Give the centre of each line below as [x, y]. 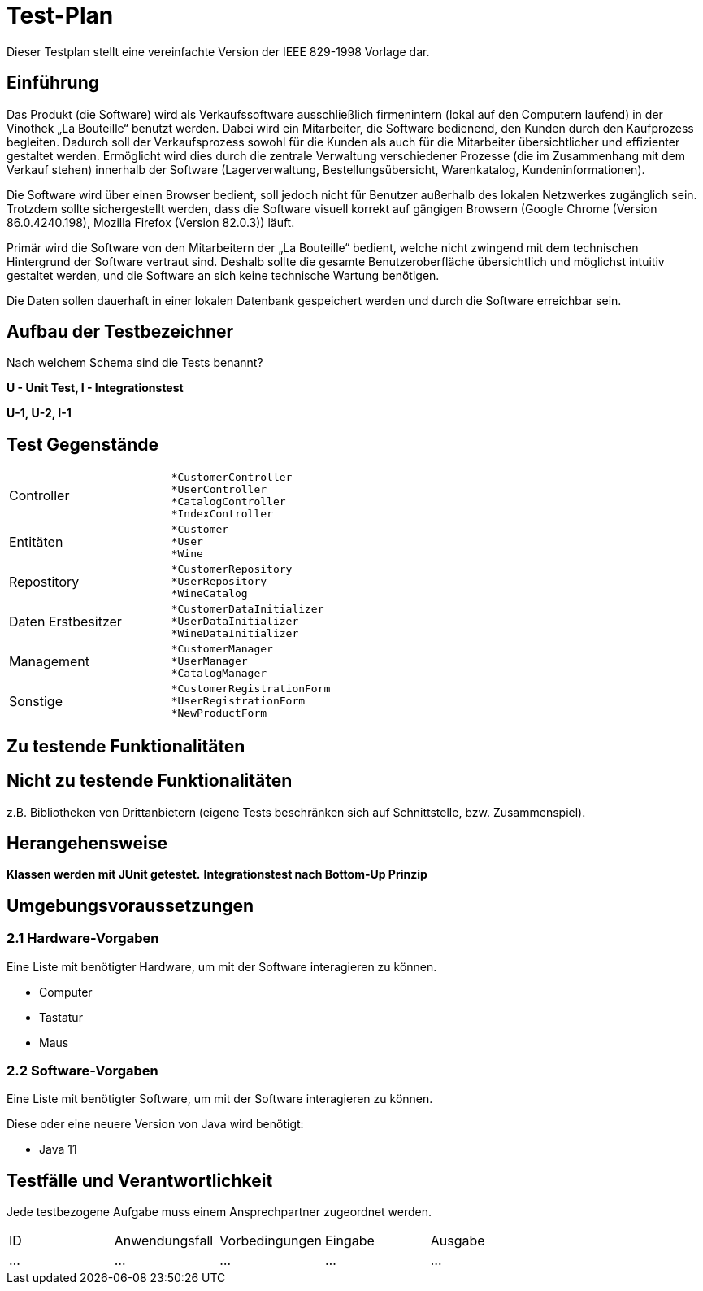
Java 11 [58, 1149]
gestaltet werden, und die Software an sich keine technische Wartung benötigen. [223, 275]
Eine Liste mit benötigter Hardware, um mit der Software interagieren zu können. [222, 966]
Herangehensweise [87, 843]
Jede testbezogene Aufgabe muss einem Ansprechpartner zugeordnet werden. [219, 1212]
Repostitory [44, 581]
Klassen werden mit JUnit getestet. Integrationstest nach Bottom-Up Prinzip [217, 874]
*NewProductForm [219, 713]
